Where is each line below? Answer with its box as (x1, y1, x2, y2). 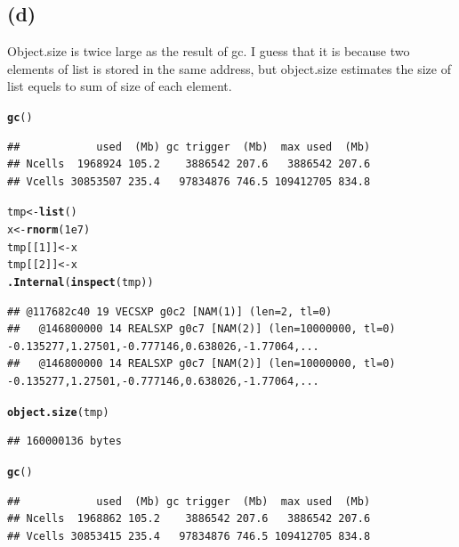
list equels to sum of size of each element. (7, 77, 232, 95)
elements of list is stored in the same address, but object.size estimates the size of (7, 59, 451, 78)
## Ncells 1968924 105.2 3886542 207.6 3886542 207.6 (7, 158, 371, 171)
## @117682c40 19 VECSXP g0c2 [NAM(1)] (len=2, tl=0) (7, 305, 333, 318)
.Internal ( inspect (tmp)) (7, 276, 154, 290)
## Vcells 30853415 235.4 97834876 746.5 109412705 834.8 (7, 529, 371, 543)
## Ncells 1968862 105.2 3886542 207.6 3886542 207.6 (7, 512, 371, 526)
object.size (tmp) (7, 405, 109, 419)
